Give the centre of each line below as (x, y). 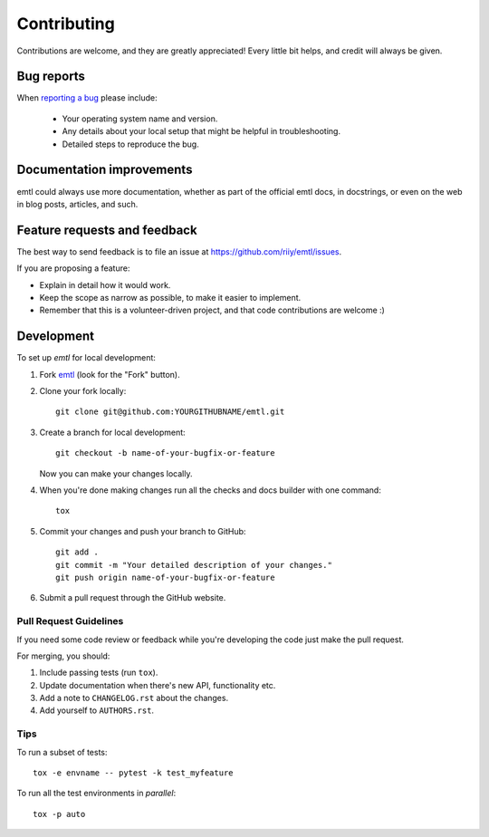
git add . (77, 552)
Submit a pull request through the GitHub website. (133, 598)
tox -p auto (59, 814)
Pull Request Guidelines (70, 621)
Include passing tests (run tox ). (99, 673)
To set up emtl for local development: (86, 358)
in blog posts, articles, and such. (77, 204)
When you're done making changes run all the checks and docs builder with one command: (211, 490)
